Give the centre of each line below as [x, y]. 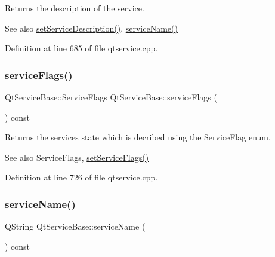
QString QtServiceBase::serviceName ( [75, 226]
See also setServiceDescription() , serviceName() [91, 28]
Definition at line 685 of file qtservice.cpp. [81, 48]
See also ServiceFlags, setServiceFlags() [77, 157]
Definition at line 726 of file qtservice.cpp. [81, 177]
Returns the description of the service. [75, 8]
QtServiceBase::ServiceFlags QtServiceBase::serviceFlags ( [111, 97]
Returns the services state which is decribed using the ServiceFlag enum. [138, 137]
